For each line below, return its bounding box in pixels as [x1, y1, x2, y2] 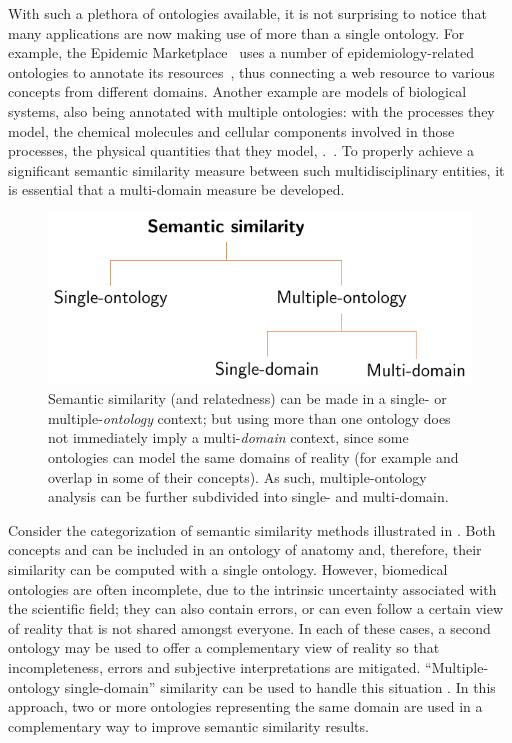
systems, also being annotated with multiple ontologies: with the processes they [8, 100, 495, 121]
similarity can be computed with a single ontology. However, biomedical [8, 559, 448, 580]
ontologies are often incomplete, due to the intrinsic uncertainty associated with [8, 578, 497, 599]
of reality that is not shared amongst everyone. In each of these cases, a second [8, 617, 491, 638]
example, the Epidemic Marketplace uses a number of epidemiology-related [8, 42, 474, 63]
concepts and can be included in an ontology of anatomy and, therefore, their [8, 539, 482, 560]
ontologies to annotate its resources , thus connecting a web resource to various [8, 61, 495, 82]
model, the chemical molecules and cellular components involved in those [8, 120, 455, 141]
